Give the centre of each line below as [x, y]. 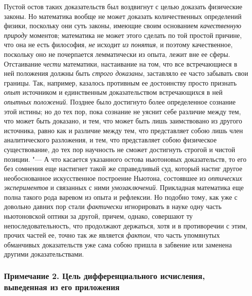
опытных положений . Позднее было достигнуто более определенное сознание [120, 101]
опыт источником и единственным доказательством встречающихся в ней [113, 92]
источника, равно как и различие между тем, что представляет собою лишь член [124, 130]
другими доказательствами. [44, 254]
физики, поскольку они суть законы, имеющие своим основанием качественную [123, 26]
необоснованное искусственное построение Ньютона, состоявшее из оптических [123, 178]
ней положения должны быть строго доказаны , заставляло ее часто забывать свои [126, 73]
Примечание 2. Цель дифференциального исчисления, [105, 275]
